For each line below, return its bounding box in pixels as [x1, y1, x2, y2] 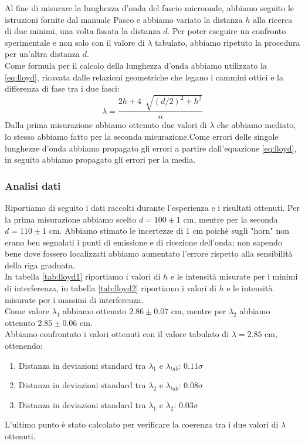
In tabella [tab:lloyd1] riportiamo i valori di [5, 270, 161, 282]
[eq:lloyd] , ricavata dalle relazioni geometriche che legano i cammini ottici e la [5, 70, 283, 83]
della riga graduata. [5, 258, 75, 271]
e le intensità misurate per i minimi [170, 270, 298, 282]
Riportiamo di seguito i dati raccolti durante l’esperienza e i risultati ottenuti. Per [5, 201, 300, 213]
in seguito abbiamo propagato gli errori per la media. [5, 153, 196, 166]
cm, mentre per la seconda [183, 213, 278, 225]
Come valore [5, 305, 49, 317]
